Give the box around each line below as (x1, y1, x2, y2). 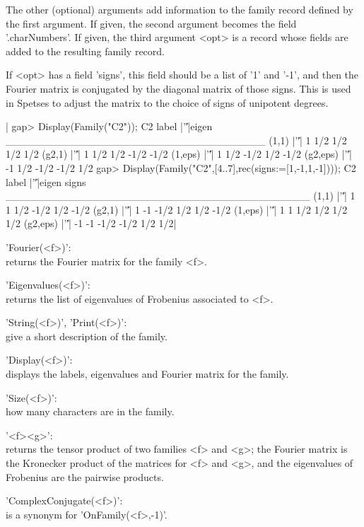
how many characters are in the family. (6, 404, 175, 419)
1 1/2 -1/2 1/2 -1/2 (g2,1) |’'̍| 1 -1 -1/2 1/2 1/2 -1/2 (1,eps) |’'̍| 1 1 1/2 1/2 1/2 (6, 202, 348, 216)
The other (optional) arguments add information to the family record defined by (6, 2, 353, 16)
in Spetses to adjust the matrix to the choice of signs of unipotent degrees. (6, 95, 329, 110)
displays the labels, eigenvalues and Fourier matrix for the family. (6, 366, 289, 381)
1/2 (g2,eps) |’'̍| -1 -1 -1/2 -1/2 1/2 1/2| (6, 216, 177, 231)
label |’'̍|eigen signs (6, 174, 86, 189)
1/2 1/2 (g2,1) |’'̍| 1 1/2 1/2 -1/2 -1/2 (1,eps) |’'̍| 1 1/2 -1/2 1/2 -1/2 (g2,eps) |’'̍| (6, 146, 352, 161)
